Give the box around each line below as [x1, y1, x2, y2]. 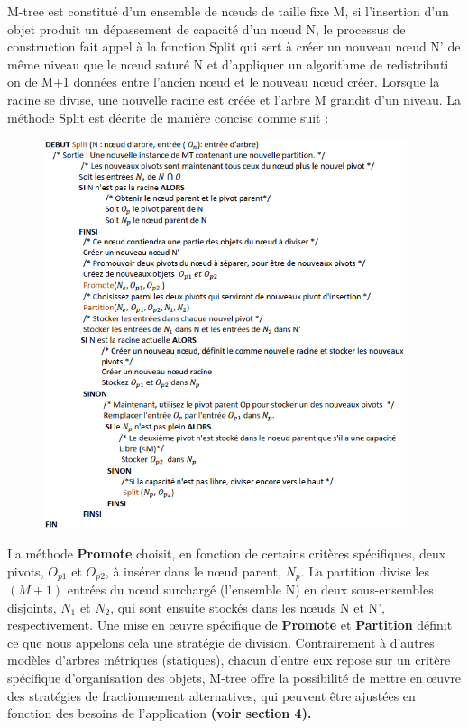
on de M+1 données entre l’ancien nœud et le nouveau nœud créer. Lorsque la [7, 72, 440, 91]
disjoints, [7, 597, 57, 616]
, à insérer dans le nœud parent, [105, 561, 281, 580]
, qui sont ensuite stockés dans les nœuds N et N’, [110, 597, 385, 616]
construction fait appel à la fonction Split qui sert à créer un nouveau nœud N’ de [7, 37, 461, 56]
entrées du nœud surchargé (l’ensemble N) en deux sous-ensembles [67, 580, 434, 599]
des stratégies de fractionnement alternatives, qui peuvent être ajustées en [7, 686, 416, 705]
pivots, [7, 561, 44, 580]
